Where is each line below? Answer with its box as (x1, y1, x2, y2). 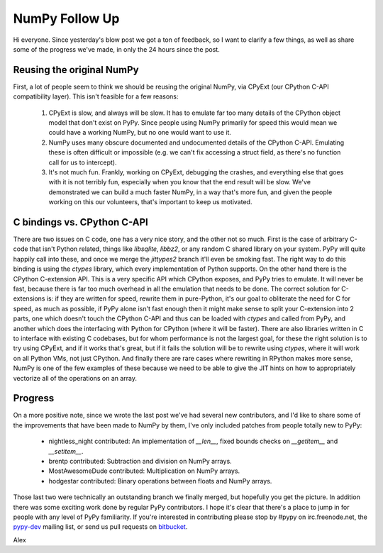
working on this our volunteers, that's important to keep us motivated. (48, 198, 252, 206)
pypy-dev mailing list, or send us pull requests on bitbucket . (13, 523, 188, 531)
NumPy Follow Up (13, 11, 120, 26)
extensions (13, 294, 45, 303)
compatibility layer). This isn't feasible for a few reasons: (13, 92, 179, 101)
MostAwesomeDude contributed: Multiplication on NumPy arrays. (48, 467, 240, 475)
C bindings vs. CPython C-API (13, 216, 148, 228)
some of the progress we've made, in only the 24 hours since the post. (13, 45, 220, 53)
